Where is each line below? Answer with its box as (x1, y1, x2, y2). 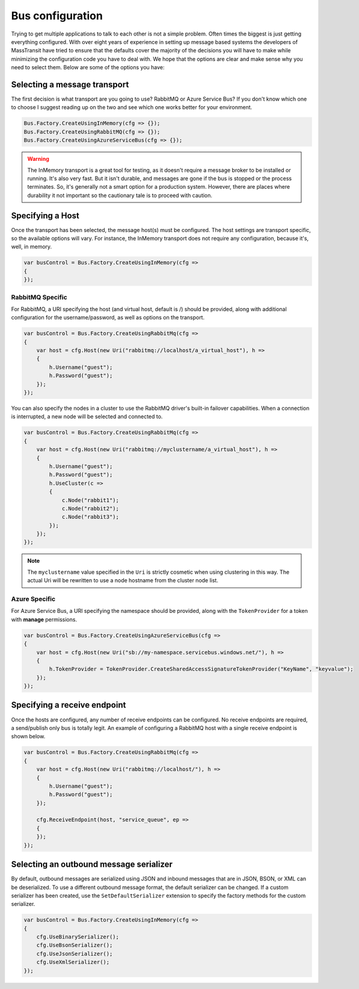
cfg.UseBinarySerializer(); (36, 934, 120, 940)
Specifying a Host (11, 210, 79, 221)
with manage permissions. (11, 615, 78, 623)
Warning (27, 155, 49, 163)
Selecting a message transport (11, 79, 129, 90)
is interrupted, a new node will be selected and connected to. (11, 413, 163, 420)
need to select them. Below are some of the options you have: (11, 64, 165, 71)
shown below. (11, 733, 46, 740)
